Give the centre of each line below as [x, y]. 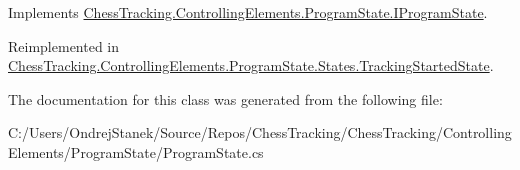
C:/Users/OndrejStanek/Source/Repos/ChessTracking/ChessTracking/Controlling [260, 132]
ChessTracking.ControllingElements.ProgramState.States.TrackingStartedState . [251, 65]
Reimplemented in [64, 45]
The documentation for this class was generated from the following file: [225, 98]
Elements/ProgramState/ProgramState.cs [136, 151]
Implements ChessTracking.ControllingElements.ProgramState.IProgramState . [248, 12]
